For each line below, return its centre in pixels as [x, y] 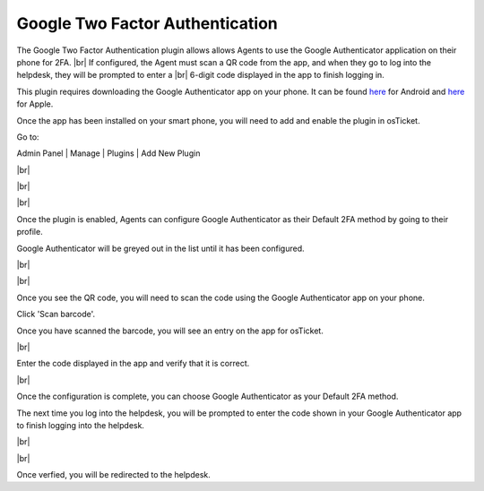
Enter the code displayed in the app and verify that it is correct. [133, 364]
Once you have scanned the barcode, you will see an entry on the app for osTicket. [170, 331]
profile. [30, 232]
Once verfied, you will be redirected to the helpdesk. [113, 475]
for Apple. [35, 104]
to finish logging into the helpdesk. [81, 425]
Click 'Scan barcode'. [56, 314]
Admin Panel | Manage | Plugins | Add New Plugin [108, 153]
